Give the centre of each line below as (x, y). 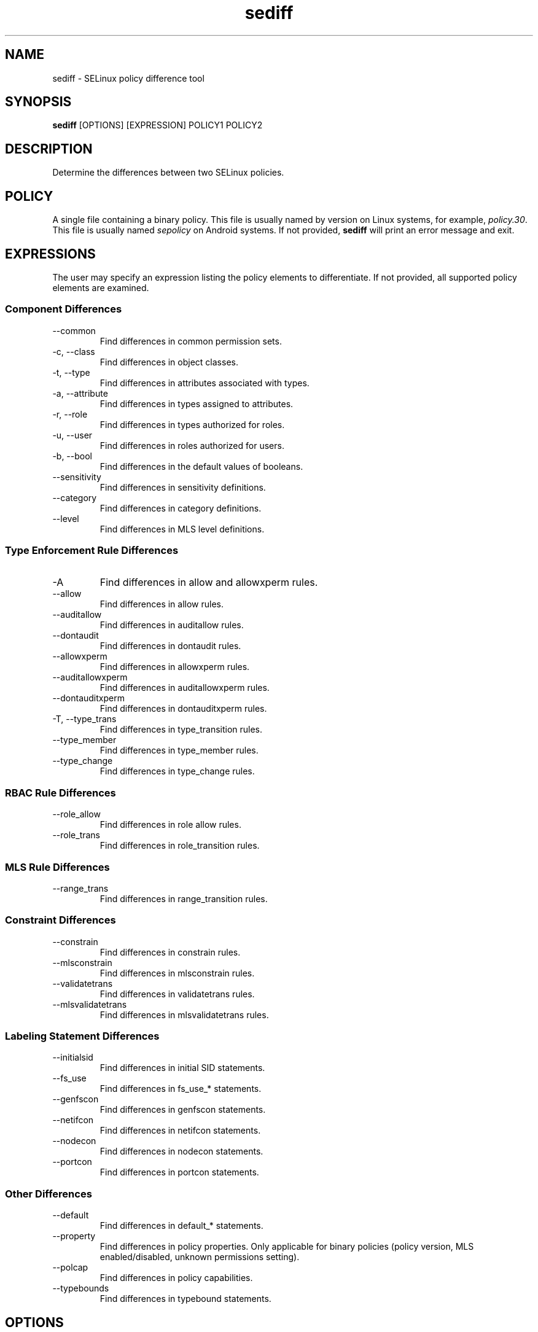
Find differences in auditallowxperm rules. (185, 688)
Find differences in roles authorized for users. (192, 445)
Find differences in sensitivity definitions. (183, 487)
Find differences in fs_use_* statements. (181, 1089)
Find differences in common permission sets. (191, 341)
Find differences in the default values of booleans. (201, 466)
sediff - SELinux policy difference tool (128, 78)
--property (74, 1236)
